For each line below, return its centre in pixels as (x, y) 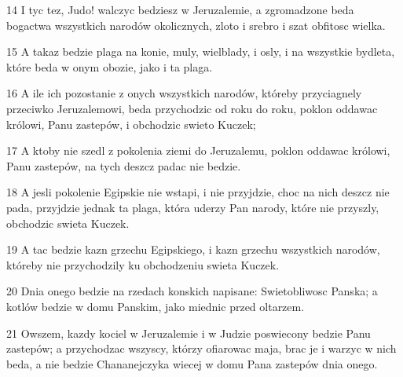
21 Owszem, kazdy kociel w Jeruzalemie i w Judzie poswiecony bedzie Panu (189, 333)
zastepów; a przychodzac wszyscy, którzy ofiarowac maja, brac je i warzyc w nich (201, 348)
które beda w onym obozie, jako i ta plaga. (110, 66)
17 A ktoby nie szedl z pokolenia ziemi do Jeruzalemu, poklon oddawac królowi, (198, 150)
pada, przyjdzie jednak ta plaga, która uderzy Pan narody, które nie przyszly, (193, 207)
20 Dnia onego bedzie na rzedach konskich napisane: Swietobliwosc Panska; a (192, 291)
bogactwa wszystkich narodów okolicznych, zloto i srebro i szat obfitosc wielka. (196, 25)
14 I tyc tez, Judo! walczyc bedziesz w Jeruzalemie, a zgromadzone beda (180, 9)
